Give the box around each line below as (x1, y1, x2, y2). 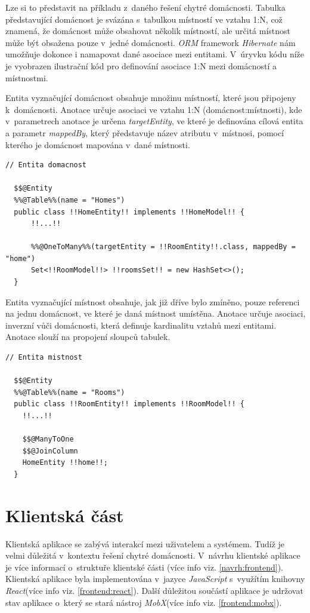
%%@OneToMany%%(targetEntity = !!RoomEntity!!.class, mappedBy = (30, 243, 296, 252)
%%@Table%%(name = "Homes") (14, 195, 125, 204)
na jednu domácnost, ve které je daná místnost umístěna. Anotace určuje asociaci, (5, 307, 306, 320)
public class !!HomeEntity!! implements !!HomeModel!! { (14, 207, 244, 216)
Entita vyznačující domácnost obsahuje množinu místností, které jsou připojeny (5, 91, 296, 104)
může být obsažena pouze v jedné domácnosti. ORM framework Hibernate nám (5, 36, 296, 48)
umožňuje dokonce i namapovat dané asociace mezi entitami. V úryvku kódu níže (5, 48, 304, 60)
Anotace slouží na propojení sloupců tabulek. (5, 330, 170, 343)
